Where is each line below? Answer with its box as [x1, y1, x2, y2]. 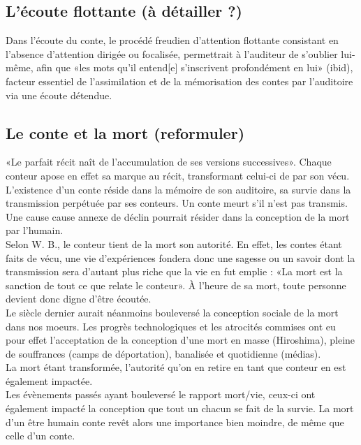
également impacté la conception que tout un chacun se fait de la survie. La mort [6, 401, 354, 416]
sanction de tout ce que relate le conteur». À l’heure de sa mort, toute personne [6, 277, 346, 292]
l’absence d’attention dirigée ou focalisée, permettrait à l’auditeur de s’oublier [6, 46, 338, 61]
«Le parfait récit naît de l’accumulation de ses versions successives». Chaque [6, 154, 332, 169]
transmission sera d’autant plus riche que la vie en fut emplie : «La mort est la [6, 264, 343, 279]
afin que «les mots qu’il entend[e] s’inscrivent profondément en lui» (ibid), [36, 60, 353, 75]
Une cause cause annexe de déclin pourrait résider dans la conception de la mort [6, 209, 350, 224]
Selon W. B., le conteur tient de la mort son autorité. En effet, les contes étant [6, 236, 342, 251]
